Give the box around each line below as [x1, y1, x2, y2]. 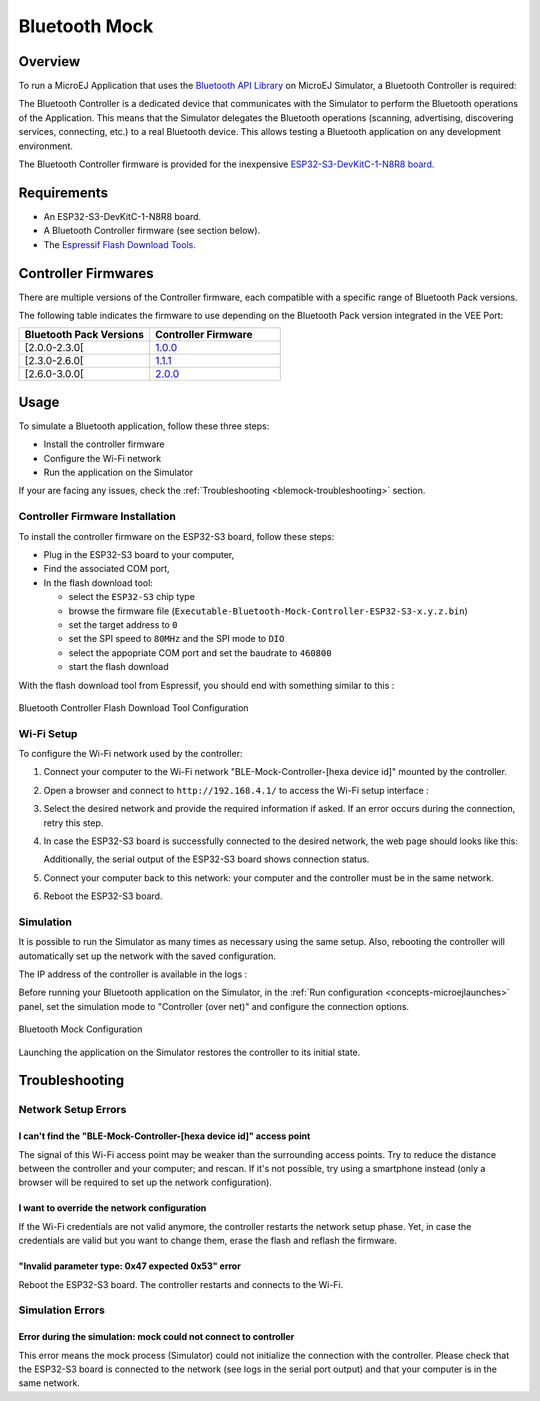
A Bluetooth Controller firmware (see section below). [43, 225, 261, 237]
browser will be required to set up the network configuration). [18, 1176, 272, 1189]
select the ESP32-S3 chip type [68, 591, 195, 603]
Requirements [18, 184, 109, 201]
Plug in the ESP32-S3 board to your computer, [43, 549, 235, 560]
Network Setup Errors [18, 1103, 127, 1117]
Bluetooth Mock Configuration [18, 1023, 143, 1035]
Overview [18, 53, 81, 70]
